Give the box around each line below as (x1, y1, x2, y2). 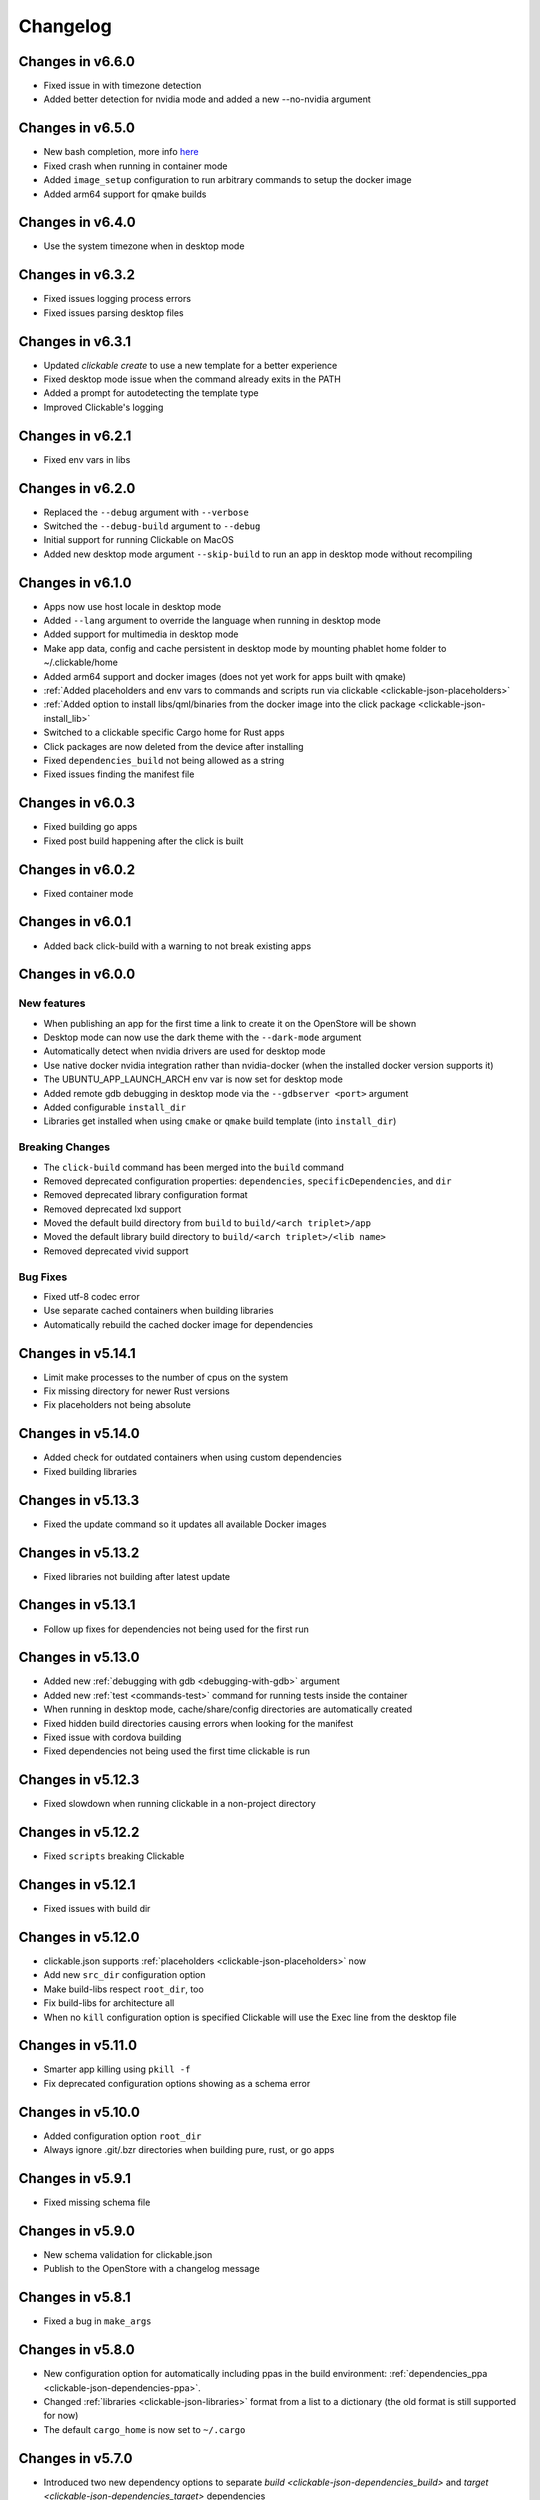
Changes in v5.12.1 (18, 1876, 136, 1893)
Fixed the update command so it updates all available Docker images (43, 1518, 327, 1530)
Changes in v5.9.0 (18, 2222, 135, 2239)
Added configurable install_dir (43, 1101, 187, 1113)
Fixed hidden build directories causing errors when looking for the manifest (43, 1717, 354, 1729)
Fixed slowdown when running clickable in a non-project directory (43, 1798, 317, 1810)
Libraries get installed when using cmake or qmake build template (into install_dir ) (43, 1115, 397, 1127)
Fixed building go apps (43, 821, 138, 833)
